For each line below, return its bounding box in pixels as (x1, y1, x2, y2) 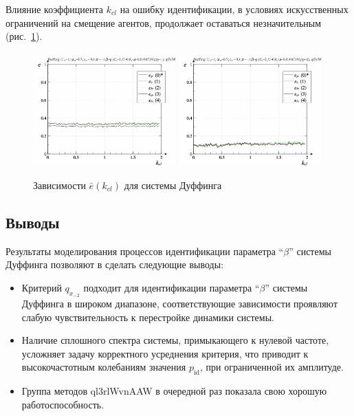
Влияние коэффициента (5, 2, 104, 16)
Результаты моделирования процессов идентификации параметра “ (5, 243, 284, 258)
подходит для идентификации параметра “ (83, 280, 260, 294)
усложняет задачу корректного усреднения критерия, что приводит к (21, 346, 309, 360)
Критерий (21, 280, 62, 294)
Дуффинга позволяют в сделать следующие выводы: (5, 257, 224, 272)
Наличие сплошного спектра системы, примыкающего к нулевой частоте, (21, 333, 329, 347)
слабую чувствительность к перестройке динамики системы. (21, 309, 274, 324)
